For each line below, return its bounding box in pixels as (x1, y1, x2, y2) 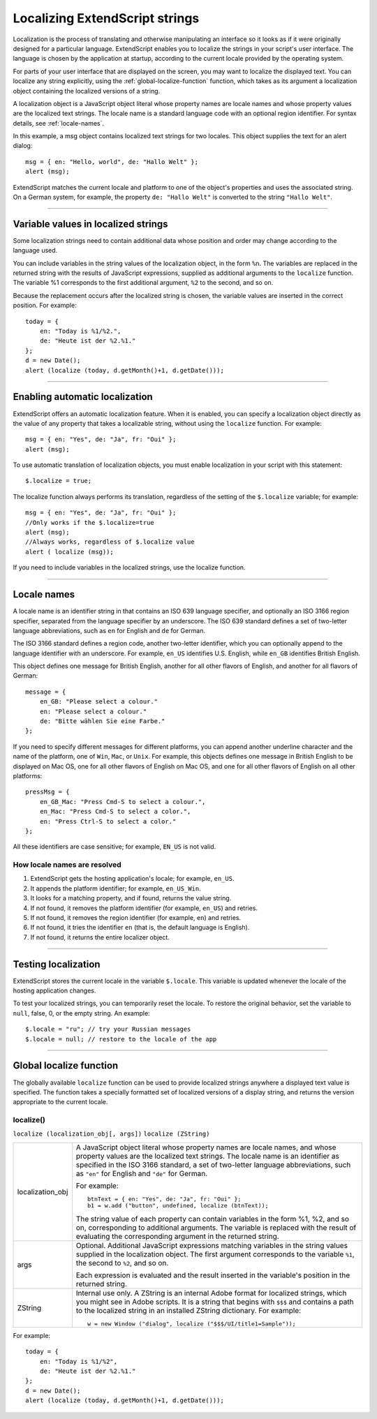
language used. (13, 246, 58, 255)
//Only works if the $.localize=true (25, 519, 155, 526)
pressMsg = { (25, 788, 70, 796)
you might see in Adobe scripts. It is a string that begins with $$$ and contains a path (75, 1297, 354, 1307)
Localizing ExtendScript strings (13, 10, 200, 26)
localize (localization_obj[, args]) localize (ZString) (13, 1130, 210, 1138)
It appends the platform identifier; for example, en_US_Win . (30, 884, 202, 893)
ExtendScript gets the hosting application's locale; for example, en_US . (30, 875, 235, 883)
